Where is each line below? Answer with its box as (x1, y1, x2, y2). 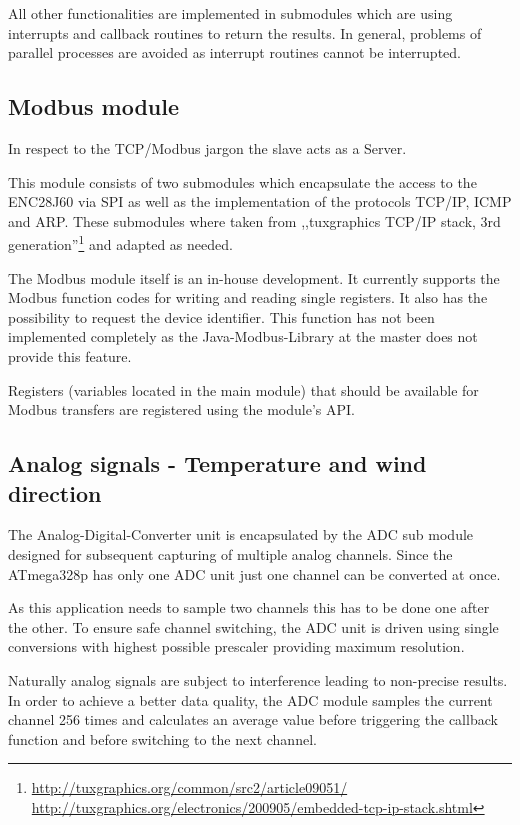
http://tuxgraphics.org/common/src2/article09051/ (31, 777, 348, 798)
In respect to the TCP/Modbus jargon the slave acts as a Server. (8, 137, 407, 158)
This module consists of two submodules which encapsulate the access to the (8, 171, 477, 192)
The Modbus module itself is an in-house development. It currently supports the (8, 267, 500, 288)
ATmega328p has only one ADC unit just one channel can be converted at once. (8, 563, 501, 584)
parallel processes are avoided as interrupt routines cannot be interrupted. (8, 42, 461, 63)
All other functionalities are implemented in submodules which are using (8, 3, 453, 23)
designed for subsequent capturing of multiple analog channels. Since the (8, 543, 453, 564)
